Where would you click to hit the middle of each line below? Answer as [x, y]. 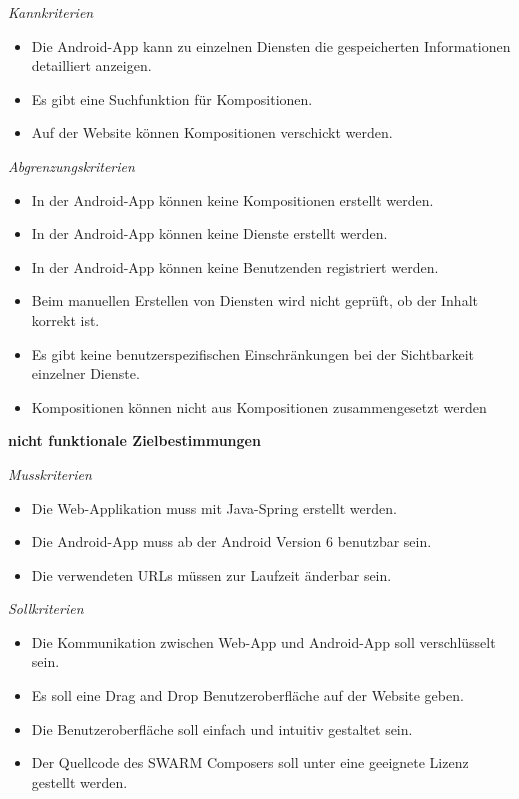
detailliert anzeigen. [91, 65]
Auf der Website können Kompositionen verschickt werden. [212, 132]
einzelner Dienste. [85, 373]
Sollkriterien [46, 608]
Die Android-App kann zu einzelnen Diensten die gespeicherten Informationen [271, 45]
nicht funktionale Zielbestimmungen [134, 440]
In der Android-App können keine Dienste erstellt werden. [209, 233]
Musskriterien [50, 473]
